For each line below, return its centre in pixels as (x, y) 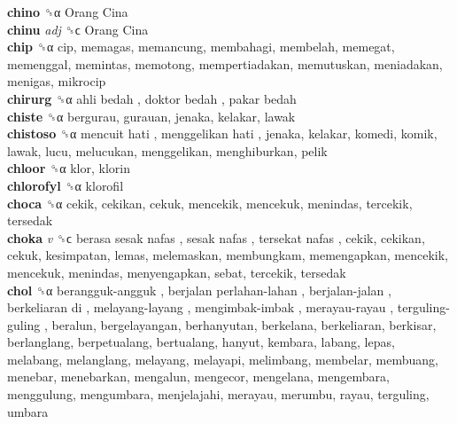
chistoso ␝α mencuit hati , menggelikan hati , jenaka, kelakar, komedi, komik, (222, 133)
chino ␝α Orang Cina (68, 12)
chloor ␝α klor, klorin (69, 168)
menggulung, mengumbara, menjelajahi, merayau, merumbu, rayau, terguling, (218, 394)
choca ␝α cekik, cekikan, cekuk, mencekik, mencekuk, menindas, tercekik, (210, 203)
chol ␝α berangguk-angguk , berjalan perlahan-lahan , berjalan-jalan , (199, 290)
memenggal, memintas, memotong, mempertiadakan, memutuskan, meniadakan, (225, 63)
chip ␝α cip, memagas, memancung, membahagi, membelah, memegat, (201, 47)
